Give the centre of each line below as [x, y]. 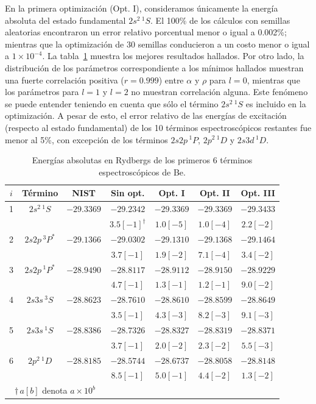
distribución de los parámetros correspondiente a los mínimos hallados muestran [154, 67]
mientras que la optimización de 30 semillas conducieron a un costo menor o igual [157, 44]
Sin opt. [128, 193]
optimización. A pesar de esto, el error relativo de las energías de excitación [146, 115]
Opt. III [258, 193]
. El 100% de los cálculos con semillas [220, 20]
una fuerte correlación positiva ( [65, 80]
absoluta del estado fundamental [65, 20]
